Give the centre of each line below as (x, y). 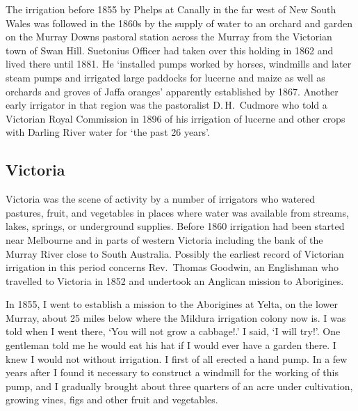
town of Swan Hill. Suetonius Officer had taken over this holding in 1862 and (170, 50)
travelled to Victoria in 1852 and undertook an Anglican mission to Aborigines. (175, 280)
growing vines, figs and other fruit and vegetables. (112, 400)
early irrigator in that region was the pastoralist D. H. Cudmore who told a (166, 105)
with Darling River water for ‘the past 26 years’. (108, 132)
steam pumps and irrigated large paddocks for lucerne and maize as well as (165, 77)
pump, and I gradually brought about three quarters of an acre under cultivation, (179, 386)
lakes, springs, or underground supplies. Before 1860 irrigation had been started (175, 226)
